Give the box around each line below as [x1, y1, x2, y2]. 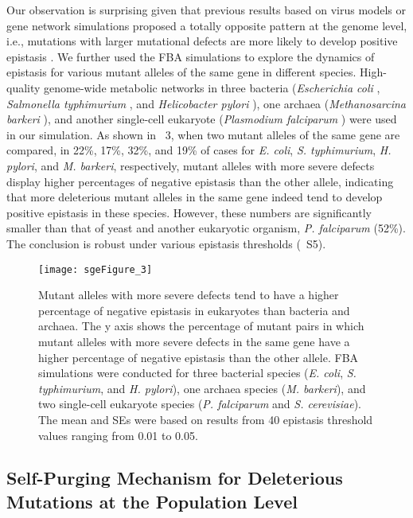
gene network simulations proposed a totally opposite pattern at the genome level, [6, 17, 407, 33]
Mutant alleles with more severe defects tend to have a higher [38, 286, 339, 303]
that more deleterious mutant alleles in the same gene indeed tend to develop [6, 189, 383, 205]
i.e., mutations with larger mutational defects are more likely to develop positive [6, 33, 398, 49]
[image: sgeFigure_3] [38, 263, 153, 275]
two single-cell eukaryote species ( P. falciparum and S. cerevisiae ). [38, 395, 361, 412]
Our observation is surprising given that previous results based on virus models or [6, 2, 406, 18]
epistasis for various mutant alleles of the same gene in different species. [6, 64, 357, 80]
